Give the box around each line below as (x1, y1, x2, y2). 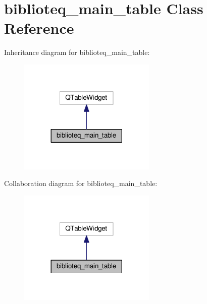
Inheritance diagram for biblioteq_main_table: (4, 47, 150, 57)
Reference (4, 18, 74, 38)
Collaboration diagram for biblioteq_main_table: (4, 178, 158, 189)
